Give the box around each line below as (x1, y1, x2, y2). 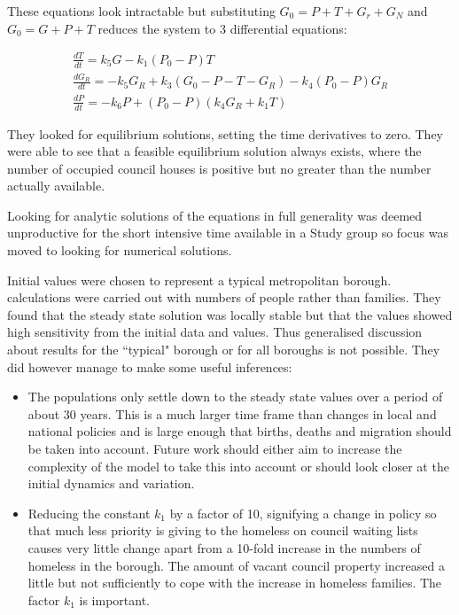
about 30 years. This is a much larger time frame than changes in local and (27, 404, 437, 423)
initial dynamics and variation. (27, 474, 195, 493)
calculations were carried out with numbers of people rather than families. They (7, 288, 441, 307)
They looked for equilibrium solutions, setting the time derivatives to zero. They (7, 124, 444, 143)
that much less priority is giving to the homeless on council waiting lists (27, 521, 418, 540)
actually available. (7, 176, 105, 195)
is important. (79, 590, 151, 609)
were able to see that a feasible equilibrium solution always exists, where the (7, 142, 422, 160)
